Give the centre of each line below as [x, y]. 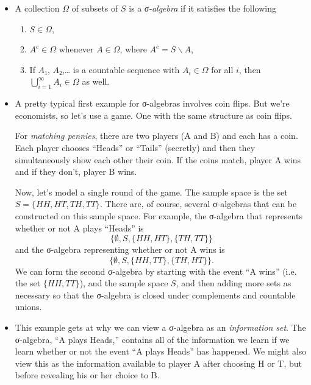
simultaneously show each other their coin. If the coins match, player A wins [158, 159]
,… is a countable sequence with [121, 69]
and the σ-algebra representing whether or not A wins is [120, 249]
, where [133, 49]
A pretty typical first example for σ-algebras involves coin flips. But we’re [152, 103]
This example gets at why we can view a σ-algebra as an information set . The [160, 327]
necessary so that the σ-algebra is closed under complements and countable [155, 295]
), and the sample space [124, 283]
